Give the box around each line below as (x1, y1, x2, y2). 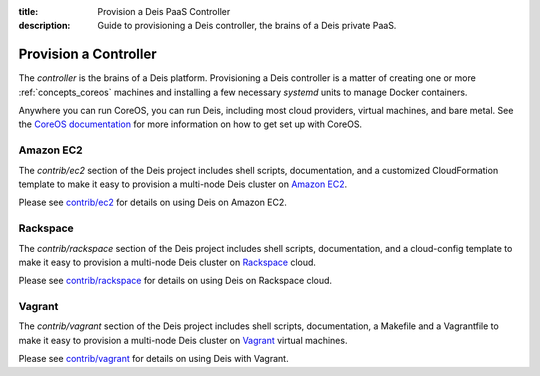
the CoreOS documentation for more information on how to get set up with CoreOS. (18, 118, 363, 130)
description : (18, 20, 71, 32)
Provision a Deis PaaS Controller (97, 6, 231, 17)
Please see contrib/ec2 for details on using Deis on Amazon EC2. (18, 196, 287, 209)
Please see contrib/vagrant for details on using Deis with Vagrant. (18, 353, 289, 365)
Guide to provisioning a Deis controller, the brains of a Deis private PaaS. (97, 20, 397, 32)
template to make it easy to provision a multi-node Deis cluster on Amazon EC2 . (18, 178, 348, 190)
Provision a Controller (18, 46, 157, 63)
